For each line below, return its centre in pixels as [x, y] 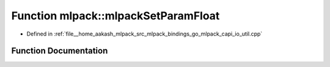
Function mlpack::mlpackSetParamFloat [116, 16]
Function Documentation [60, 51]
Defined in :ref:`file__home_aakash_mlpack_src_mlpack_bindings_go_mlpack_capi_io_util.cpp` [145, 34]
